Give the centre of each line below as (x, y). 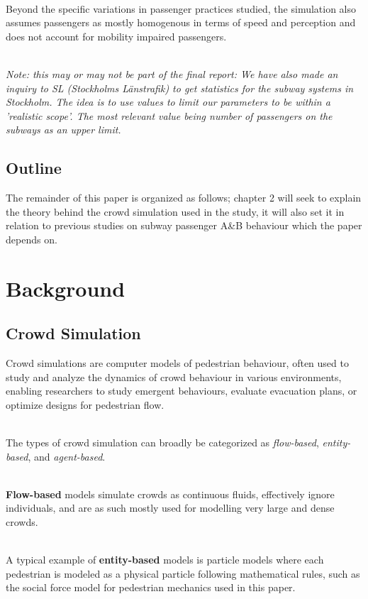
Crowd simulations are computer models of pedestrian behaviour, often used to (177, 363)
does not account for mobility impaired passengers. (116, 36)
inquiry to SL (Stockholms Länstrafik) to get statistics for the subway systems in (180, 88)
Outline (34, 168)
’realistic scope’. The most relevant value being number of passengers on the (169, 115)
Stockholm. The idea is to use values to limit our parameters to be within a (168, 102)
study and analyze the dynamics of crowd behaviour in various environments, (174, 377)
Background (66, 288)
